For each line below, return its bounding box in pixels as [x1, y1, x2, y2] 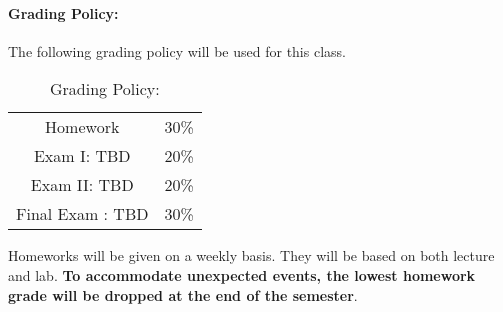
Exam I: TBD [33, 144, 131, 168]
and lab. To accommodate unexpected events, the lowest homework [8, 264, 476, 285]
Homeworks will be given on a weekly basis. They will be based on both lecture [8, 245, 495, 266]
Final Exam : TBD [16, 202, 149, 226]
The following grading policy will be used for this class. [8, 40, 346, 61]
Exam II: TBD [30, 173, 134, 197]
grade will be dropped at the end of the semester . [8, 284, 358, 305]
